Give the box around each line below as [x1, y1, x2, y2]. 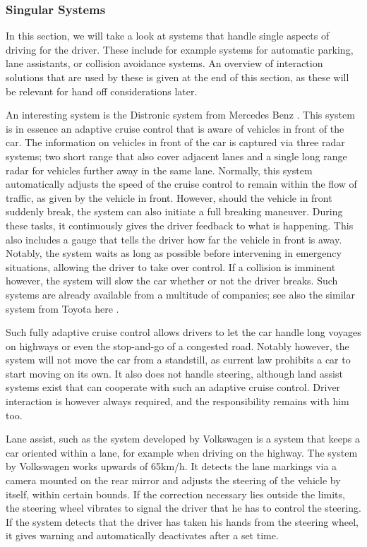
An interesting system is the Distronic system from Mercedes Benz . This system [6, 107, 355, 122]
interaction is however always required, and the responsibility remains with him [6, 394, 349, 409]
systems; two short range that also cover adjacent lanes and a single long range [6, 148, 347, 163]
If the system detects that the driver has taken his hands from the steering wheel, [6, 514, 359, 529]
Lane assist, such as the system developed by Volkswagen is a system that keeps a [6, 431, 360, 446]
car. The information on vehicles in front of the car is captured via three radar [6, 135, 345, 150]
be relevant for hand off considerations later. [6, 83, 198, 98]
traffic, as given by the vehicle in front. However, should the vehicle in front [6, 190, 332, 205]
